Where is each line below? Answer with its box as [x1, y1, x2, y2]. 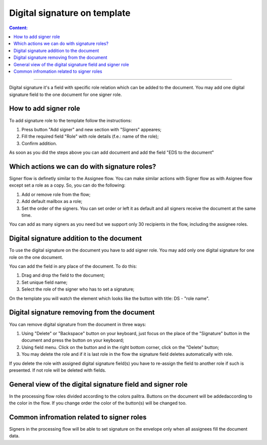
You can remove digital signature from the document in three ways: [9, 321, 146, 327]
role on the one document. [9, 254, 63, 260]
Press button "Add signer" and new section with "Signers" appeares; [21, 126, 162, 132]
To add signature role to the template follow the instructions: [9, 117, 132, 123]
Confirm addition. [21, 140, 57, 146]
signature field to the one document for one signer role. [9, 92, 122, 98]
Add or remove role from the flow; [21, 191, 91, 198]
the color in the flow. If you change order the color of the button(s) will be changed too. [9, 400, 187, 406]
